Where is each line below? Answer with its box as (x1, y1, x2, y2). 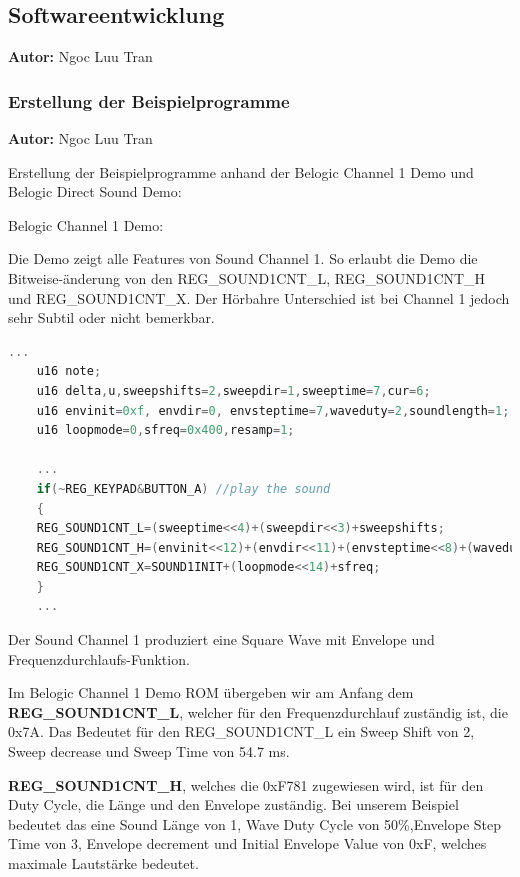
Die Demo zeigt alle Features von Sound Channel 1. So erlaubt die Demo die (8, 248, 478, 269)
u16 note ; (36, 364, 102, 379)
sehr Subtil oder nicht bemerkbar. (8, 307, 215, 328)
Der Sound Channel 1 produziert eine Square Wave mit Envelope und (8, 629, 435, 650)
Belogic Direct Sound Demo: (8, 181, 182, 202)
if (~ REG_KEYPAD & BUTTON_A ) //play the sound (36, 481, 331, 496)
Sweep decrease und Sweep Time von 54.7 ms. (8, 741, 290, 762)
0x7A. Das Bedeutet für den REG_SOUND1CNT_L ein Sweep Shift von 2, (8, 721, 475, 742)
